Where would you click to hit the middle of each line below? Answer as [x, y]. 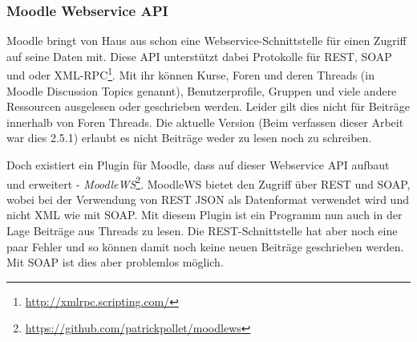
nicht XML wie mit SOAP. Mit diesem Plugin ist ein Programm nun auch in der [204, 215]
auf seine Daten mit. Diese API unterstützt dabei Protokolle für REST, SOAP [199, 56]
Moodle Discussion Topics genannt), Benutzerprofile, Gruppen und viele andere [202, 90]
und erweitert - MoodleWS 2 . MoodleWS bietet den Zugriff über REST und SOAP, [208, 182]
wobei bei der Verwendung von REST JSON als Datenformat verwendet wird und [208, 199]
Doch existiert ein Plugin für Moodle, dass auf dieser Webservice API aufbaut [198, 165]
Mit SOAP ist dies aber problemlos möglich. [115, 262]
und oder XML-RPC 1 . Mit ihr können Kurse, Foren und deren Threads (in [190, 74]
